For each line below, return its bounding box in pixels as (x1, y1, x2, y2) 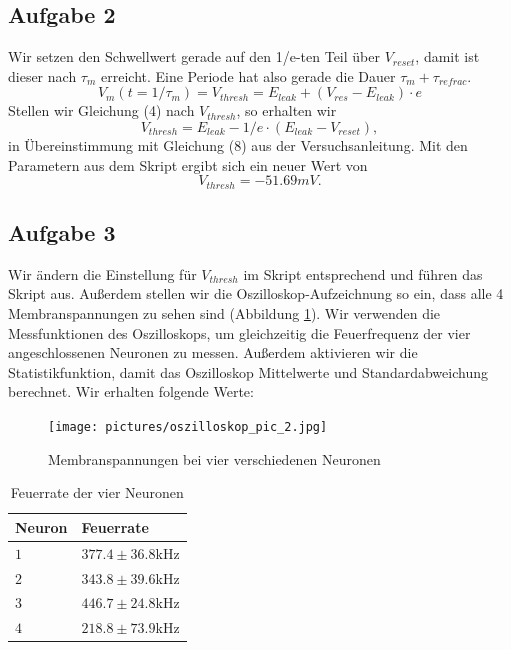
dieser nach (8, 65, 77, 86)
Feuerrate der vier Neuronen (10, 482, 184, 503)
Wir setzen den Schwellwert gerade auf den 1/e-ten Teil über (8, 46, 380, 67)
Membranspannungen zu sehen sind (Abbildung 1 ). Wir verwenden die (8, 303, 441, 324)
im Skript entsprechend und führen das (243, 263, 483, 284)
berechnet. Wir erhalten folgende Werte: (8, 381, 254, 402)
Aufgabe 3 (8, 217, 116, 248)
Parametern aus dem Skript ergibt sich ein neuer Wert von (8, 154, 368, 175)
